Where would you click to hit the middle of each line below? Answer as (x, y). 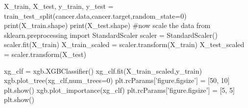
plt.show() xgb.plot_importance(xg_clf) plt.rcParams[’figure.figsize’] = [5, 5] (119, 90)
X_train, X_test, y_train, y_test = (59, 6)
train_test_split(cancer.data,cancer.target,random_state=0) (95, 15)
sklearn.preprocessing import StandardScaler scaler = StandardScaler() (111, 35)
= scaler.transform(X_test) (45, 54)
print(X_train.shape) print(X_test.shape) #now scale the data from (107, 25)
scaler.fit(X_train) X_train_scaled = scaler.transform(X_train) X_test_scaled (124, 44)
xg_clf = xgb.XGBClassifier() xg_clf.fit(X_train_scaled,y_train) (103, 70)
